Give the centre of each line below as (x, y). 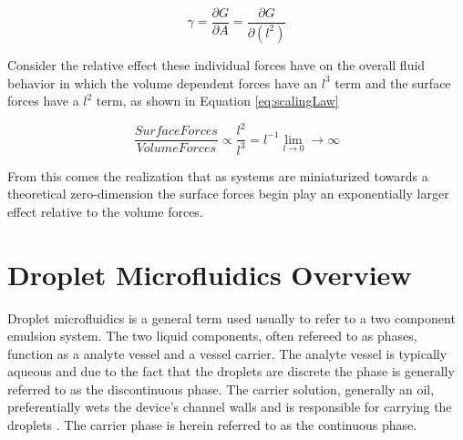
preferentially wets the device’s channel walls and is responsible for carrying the (230, 407)
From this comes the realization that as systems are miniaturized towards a (218, 175)
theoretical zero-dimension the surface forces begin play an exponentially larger (228, 194)
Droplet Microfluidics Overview (210, 274)
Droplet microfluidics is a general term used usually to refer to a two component (231, 317)
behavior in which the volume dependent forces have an (163, 82)
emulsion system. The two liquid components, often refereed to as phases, (212, 336)
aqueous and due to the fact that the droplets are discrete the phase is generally (231, 371)
